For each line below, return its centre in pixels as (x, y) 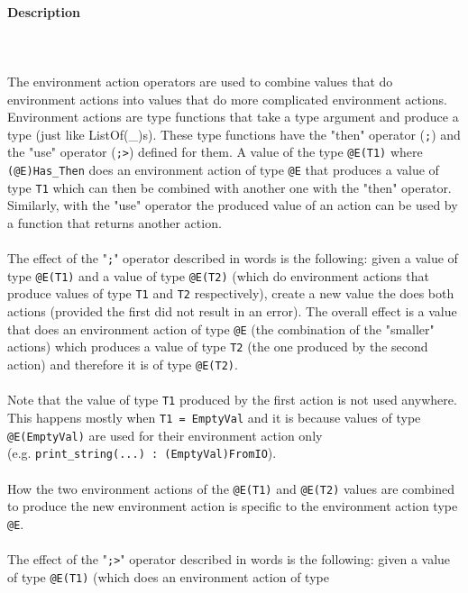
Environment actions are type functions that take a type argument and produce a (233, 117)
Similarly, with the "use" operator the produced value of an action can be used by (233, 205)
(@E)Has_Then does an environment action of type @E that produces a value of (223, 170)
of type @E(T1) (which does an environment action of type (168, 576)
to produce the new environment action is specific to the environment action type (233, 506)
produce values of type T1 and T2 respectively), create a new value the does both (231, 293)
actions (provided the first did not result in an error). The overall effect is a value (232, 311)
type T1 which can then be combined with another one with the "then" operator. (229, 187)
